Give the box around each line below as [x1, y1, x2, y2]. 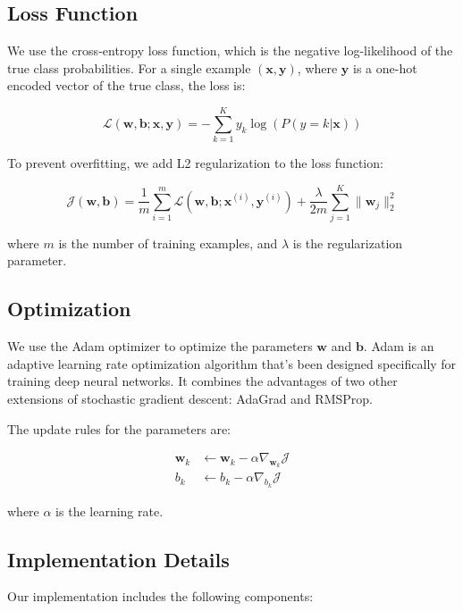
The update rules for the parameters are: [7, 419, 231, 438]
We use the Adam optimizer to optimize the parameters [7, 337, 313, 356]
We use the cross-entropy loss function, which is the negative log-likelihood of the [7, 41, 453, 60]
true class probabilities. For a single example [7, 58, 251, 77]
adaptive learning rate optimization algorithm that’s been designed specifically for [7, 354, 457, 372]
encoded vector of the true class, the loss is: [7, 76, 246, 95]
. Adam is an [363, 337, 434, 356]
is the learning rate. [55, 501, 164, 520]
